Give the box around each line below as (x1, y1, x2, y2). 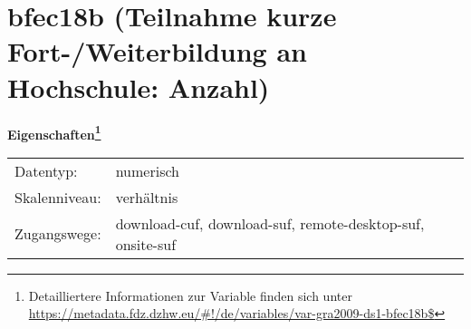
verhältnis (115, 186, 178, 208)
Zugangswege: (14, 223, 101, 245)
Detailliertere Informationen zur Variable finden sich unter (28, 285, 352, 305)
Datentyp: (14, 160, 78, 181)
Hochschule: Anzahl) (7, 68, 270, 105)
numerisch (115, 160, 179, 181)
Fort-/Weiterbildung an (7, 33, 307, 70)
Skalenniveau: (14, 186, 101, 208)
